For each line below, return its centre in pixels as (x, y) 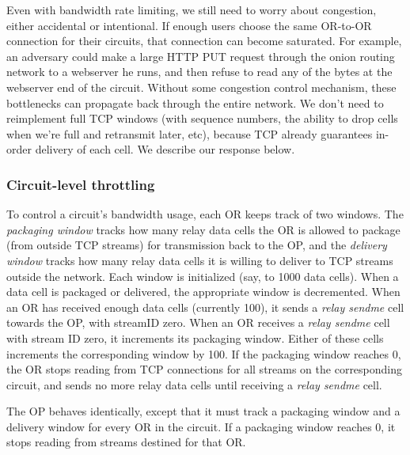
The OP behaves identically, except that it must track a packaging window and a (203, 411)
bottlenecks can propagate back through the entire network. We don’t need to (195, 102)
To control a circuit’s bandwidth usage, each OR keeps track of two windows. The (205, 214)
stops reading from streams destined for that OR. (126, 442)
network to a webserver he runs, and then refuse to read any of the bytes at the (199, 72)
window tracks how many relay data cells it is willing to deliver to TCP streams (200, 260)
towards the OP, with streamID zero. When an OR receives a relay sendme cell (198, 322)
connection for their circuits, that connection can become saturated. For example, (204, 41)
